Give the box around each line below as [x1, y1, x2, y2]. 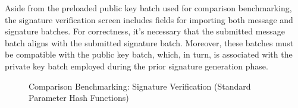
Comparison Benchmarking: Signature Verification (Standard [29, 80, 251, 92]
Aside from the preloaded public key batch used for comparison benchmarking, [5, 2, 292, 14]
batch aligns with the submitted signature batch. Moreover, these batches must [5, 36, 294, 49]
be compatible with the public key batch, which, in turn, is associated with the [5, 48, 293, 61]
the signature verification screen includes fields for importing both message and [5, 13, 293, 26]
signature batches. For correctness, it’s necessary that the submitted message [5, 25, 285, 37]
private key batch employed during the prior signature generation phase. [5, 59, 268, 72]
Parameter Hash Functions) [29, 91, 129, 104]
